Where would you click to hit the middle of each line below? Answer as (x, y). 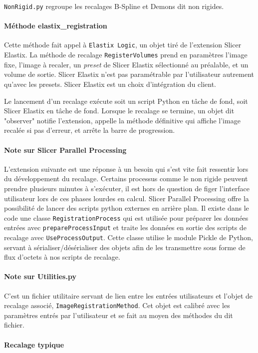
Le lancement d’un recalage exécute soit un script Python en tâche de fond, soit (126, 101)
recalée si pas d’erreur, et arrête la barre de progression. (90, 130)
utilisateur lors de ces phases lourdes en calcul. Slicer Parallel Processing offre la (127, 198)
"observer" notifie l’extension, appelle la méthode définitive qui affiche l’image (122, 120)
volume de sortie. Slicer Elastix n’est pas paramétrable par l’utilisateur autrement (129, 74)
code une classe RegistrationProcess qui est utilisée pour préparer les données (126, 217)
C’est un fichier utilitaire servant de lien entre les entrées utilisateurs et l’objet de (129, 295)
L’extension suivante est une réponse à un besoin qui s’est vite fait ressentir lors (126, 169)
